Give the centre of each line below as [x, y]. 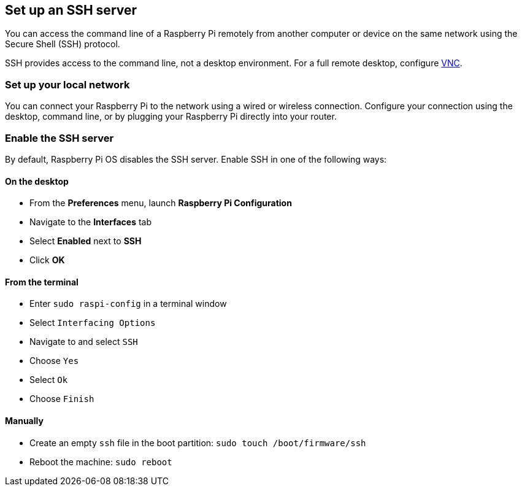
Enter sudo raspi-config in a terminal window [128, 304]
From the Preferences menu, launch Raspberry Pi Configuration [161, 203]
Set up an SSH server [71, 10]
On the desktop [37, 181]
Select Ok [49, 380]
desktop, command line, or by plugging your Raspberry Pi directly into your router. [171, 117]
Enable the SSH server [59, 138]
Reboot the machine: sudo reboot [101, 462]
